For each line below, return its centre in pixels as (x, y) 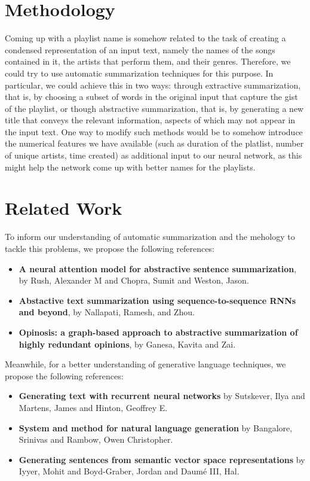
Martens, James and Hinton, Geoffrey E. (93, 407)
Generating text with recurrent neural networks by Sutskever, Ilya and (162, 396)
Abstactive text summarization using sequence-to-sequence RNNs (157, 300)
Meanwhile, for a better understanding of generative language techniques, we (145, 364)
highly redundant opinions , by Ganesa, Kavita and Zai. (127, 344)
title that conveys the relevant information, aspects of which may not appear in (150, 120)
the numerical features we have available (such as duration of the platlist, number (154, 143)
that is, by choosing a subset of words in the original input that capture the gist (151, 97)
